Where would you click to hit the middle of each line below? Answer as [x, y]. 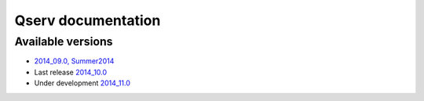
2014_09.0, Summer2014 [74, 61]
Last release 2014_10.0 [71, 72]
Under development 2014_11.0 [82, 83]
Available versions [64, 41]
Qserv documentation [88, 20]
